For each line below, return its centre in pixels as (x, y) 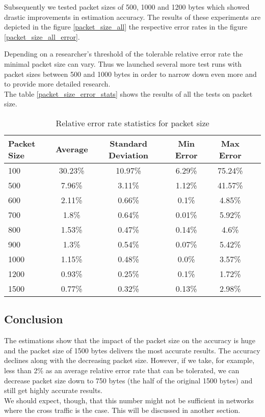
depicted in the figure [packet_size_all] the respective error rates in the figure (126, 27)
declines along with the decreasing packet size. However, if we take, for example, (129, 360)
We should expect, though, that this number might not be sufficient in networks (129, 400)
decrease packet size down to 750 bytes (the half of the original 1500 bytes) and (128, 380)
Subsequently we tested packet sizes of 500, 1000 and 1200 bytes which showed (127, 7)
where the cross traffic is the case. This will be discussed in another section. (122, 410)
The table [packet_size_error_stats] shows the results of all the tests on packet (128, 93)
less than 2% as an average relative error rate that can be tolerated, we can (122, 370)
